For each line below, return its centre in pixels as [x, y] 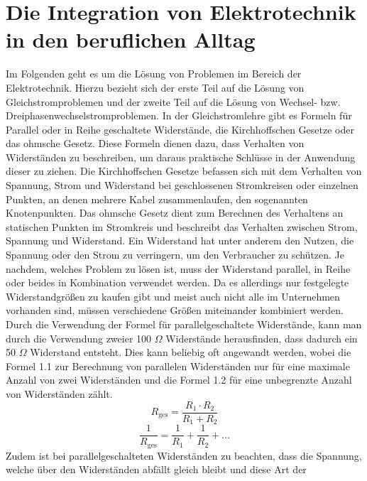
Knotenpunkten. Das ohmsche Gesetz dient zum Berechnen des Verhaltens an [175, 213]
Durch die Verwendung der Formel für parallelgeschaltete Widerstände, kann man [184, 324]
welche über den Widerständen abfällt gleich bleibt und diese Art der [156, 469]
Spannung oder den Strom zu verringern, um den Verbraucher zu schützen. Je [175, 255]
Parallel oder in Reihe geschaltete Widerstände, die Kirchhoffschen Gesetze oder [180, 129]
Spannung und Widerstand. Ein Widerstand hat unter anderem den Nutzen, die [180, 240]
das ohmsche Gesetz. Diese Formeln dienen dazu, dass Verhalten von [155, 143]
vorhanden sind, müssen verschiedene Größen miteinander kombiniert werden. [175, 310]
